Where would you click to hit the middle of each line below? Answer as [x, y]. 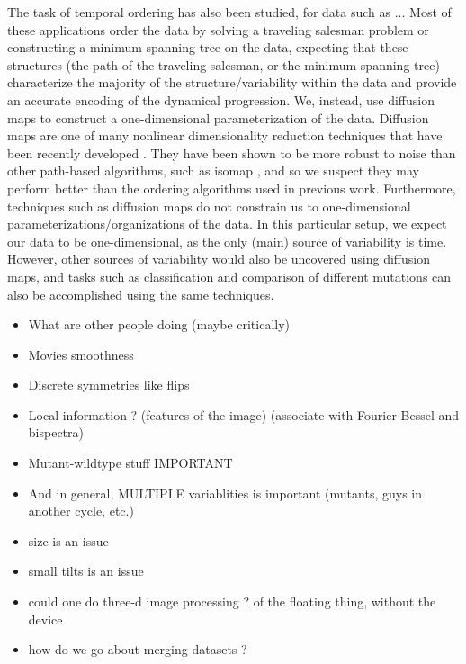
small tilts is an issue [86, 571]
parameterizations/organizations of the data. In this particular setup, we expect [227, 224]
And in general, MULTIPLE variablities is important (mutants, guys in [225, 493]
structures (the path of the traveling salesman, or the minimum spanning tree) [224, 64]
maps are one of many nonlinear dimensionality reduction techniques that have [225, 135]
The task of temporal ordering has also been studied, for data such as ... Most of [229, 12]
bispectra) [56, 432]
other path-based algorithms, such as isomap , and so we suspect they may [213, 170]
